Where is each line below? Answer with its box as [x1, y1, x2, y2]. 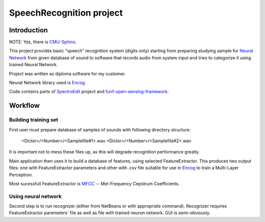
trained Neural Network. [9, 62, 58, 68]
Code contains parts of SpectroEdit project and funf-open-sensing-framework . [9, 89, 169, 95]
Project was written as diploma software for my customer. [9, 71, 126, 76]
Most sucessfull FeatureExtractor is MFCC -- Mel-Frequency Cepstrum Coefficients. [9, 180, 180, 186]
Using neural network [9, 193, 62, 199]
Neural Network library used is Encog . [9, 80, 86, 86]
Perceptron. [9, 172, 33, 177]
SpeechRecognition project [9, 7, 123, 18]
